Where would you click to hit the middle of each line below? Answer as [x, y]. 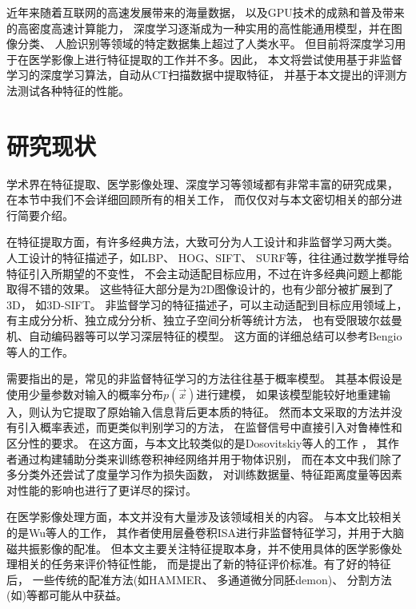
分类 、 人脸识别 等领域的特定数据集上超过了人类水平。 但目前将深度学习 [206, 44]
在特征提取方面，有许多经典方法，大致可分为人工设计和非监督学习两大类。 [202, 242]
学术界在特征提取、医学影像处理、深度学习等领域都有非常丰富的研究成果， [202, 183]
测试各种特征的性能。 [73, 90]
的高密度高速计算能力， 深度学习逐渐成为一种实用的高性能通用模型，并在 [199, 28]
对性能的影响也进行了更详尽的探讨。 [102, 490]
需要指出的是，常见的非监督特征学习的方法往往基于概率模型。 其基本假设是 [204, 378]
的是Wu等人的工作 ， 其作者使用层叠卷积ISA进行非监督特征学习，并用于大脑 [206, 532]
